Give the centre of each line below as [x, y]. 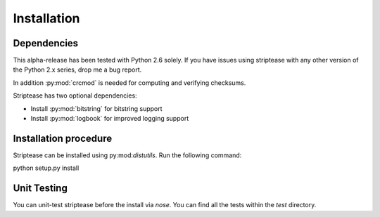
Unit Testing [40, 189]
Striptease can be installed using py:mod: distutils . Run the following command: [127, 155]
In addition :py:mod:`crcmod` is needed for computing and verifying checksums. [129, 83]
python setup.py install [46, 168]
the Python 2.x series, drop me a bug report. [77, 70]
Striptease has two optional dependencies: [75, 96]
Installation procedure [63, 138]
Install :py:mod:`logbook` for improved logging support [110, 119]
